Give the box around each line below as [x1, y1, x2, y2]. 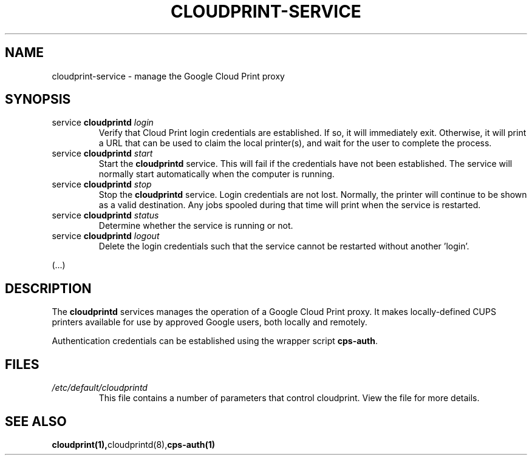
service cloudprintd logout [52, 231, 160, 242]
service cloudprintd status [52, 210, 159, 221]
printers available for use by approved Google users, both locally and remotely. [52, 317, 367, 328]
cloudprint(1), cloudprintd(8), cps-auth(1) [52, 439, 216, 450]
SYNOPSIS [5, 92, 71, 107]
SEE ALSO [5, 413, 67, 429]
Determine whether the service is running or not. [98, 220, 293, 231]
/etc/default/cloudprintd [52, 382, 148, 393]
